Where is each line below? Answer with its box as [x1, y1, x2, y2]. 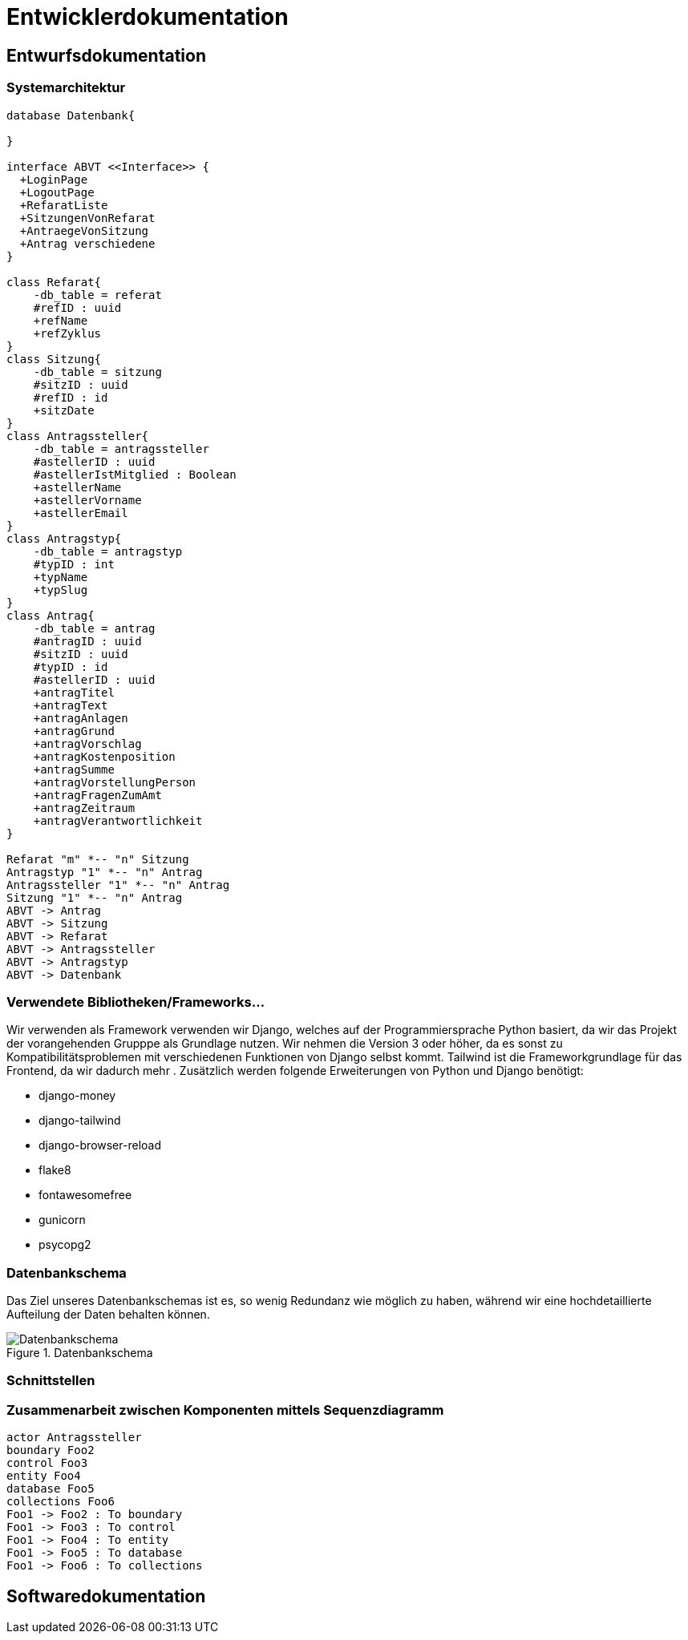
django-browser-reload [38, 1138, 161, 1153]
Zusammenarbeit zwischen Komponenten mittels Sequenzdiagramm [6, 1401, 444, 1418]
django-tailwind [38, 1113, 121, 1128]
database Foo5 [6, 1482, 95, 1496]
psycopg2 [38, 1238, 91, 1252]
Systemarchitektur [6, 79, 126, 96]
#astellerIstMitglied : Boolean [33, 467, 237, 481]
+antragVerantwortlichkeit [33, 814, 203, 827]
